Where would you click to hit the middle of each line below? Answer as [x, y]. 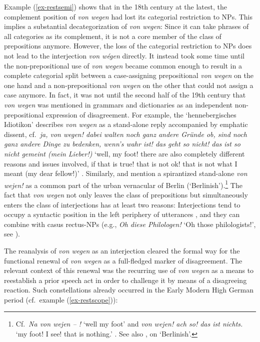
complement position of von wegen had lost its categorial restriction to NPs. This [128, 16]
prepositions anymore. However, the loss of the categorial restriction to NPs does [128, 46]
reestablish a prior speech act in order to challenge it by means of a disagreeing [125, 280]
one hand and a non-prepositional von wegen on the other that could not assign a [129, 85]
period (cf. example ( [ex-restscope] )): [61, 299]
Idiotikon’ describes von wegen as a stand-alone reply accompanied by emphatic [126, 124]
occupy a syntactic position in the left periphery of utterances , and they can [122, 214]
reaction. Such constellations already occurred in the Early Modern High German [129, 290]
